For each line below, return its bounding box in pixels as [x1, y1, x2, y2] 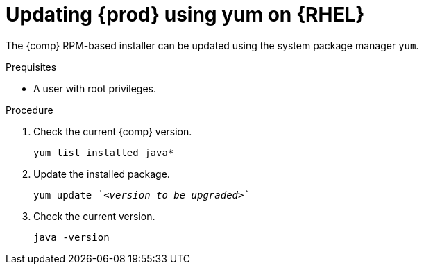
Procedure [6, 103, 53, 116]
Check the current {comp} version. [33, 125, 192, 137]
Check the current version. [33, 210, 155, 222]
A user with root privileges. [33, 82, 156, 94]
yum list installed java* [33, 146, 174, 158]
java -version [33, 231, 110, 243]
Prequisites [6, 60, 57, 73]
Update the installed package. [33, 167, 170, 180]
